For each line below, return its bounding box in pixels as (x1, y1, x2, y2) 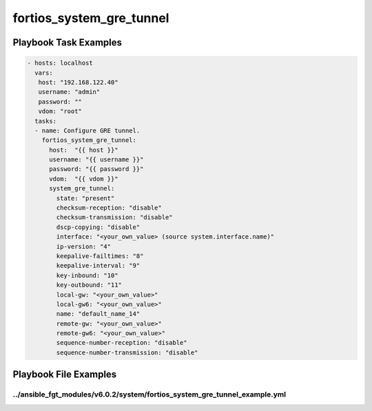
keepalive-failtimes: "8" (56, 252, 144, 260)
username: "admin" (38, 88, 101, 96)
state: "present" (56, 194, 115, 202)
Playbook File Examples (12, 369, 117, 381)
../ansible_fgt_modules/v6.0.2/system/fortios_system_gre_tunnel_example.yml (12, 390, 286, 399)
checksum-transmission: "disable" (56, 214, 173, 221)
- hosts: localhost (27, 59, 93, 67)
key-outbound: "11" (56, 281, 122, 289)
